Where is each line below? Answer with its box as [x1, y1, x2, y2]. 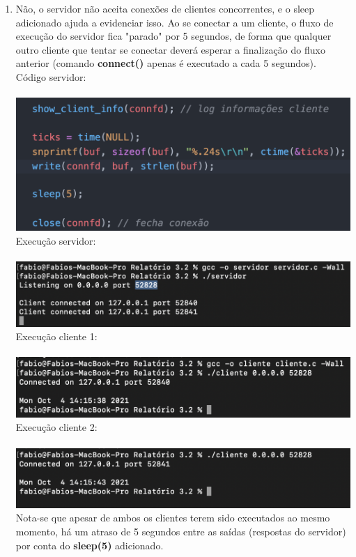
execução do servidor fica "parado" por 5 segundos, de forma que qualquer [15, 29, 332, 43]
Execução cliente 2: [15, 420, 98, 434]
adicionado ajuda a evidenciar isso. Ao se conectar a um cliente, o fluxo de [15, 15, 334, 29]
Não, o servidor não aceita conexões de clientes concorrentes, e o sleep [15, 1, 315, 15]
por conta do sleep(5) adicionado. [15, 537, 164, 552]
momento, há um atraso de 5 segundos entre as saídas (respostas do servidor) [15, 524, 346, 538]
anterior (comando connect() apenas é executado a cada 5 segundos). [15, 56, 316, 70]
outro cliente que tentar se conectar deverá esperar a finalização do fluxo [15, 42, 325, 56]
